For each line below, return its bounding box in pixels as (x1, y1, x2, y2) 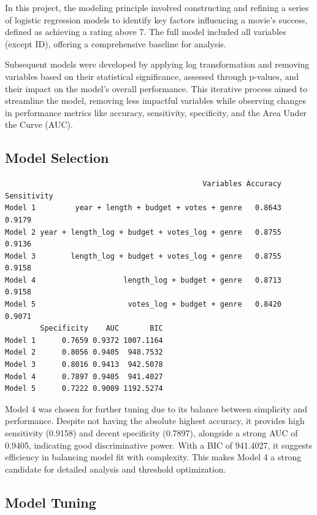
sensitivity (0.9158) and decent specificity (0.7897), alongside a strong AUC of (5, 427, 298, 439)
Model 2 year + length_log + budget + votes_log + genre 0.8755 (5, 227, 282, 237)
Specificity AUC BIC (40, 324, 163, 333)
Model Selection (5, 148, 109, 167)
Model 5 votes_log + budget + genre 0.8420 (5, 300, 282, 309)
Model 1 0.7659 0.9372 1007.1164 (5, 336, 163, 345)
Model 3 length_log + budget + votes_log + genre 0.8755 (5, 251, 282, 261)
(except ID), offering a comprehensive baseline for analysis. (5, 37, 226, 50)
